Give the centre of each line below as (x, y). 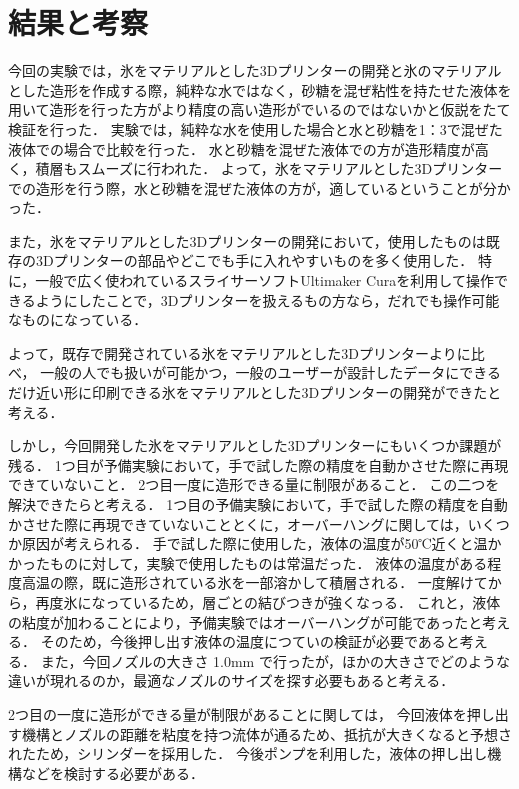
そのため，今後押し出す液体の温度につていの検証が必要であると (250, 641)
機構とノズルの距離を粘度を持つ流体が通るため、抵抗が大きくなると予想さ (266, 733)
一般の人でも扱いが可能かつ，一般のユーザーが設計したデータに (250, 372)
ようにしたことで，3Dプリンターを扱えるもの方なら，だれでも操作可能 (267, 299)
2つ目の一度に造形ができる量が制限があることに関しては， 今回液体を (237, 713)
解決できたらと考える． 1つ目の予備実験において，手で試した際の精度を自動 (258, 504)
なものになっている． (78, 319)
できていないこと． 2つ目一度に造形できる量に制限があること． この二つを (254, 484)
